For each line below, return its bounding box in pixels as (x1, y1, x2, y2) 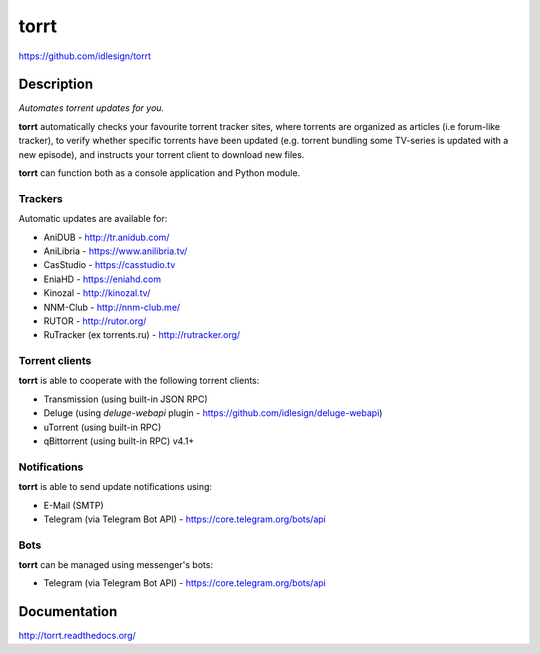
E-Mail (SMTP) (43, 499, 104, 511)
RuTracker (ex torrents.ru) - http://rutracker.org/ (43, 329, 241, 341)
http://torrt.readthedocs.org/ (18, 630, 137, 642)
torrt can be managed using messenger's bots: (18, 559, 214, 571)
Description (18, 76, 94, 93)
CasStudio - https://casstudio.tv (43, 259, 176, 271)
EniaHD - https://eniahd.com (43, 273, 162, 285)
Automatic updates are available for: (18, 213, 168, 225)
